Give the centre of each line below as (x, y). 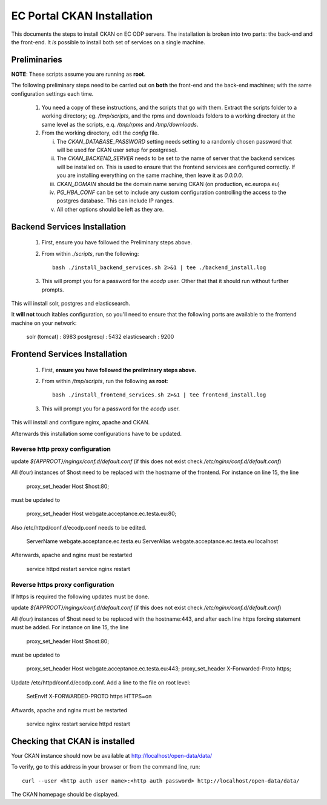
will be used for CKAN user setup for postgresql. (117, 150)
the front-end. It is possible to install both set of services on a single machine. (108, 42)
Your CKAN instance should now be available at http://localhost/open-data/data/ (111, 755)
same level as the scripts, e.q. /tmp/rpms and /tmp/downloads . (120, 124)
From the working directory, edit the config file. (100, 133)
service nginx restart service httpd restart (78, 724)
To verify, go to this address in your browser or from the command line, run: (106, 767)
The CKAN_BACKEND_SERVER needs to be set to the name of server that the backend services (176, 158)
